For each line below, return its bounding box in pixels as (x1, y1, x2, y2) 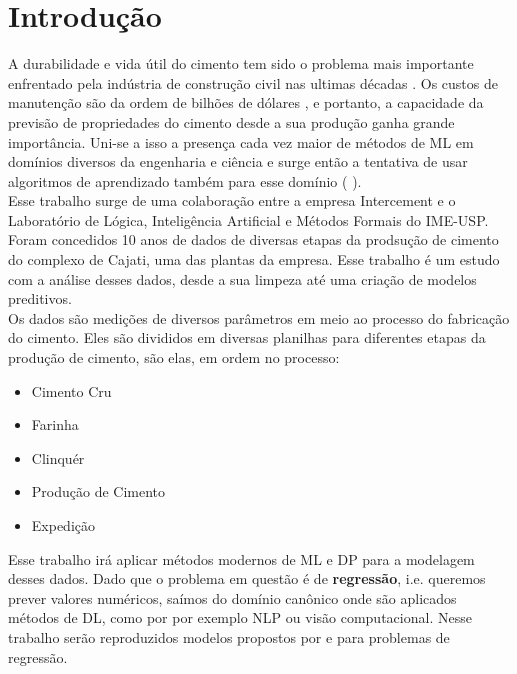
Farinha (31, 414, 79, 435)
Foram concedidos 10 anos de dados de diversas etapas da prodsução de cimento (8, 229, 499, 250)
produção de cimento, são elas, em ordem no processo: (8, 347, 340, 368)
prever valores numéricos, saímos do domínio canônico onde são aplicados (8, 587, 457, 608)
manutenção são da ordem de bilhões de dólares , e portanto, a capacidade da (8, 92, 484, 113)
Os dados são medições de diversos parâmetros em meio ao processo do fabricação (8, 307, 510, 328)
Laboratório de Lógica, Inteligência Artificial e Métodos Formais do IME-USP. (8, 209, 489, 230)
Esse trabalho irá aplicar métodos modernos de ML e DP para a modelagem (8, 548, 475, 569)
